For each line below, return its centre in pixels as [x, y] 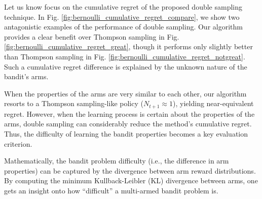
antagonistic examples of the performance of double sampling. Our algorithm [123, 27]
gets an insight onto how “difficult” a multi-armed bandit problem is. [111, 190]
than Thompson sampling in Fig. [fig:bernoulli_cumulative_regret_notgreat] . [125, 56]
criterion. [18, 143]
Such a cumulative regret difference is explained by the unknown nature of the [126, 66]
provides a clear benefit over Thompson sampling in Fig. [92, 36]
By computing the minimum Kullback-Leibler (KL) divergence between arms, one [131, 180]
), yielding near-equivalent [213, 103]
